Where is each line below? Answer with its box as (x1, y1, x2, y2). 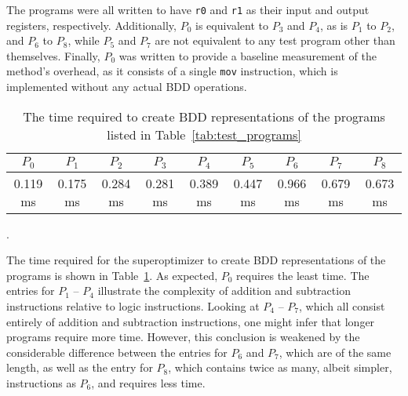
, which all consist (299, 298, 385, 314)
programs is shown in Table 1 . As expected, (6, 267, 218, 283)
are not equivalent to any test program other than (155, 32, 395, 49)
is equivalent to (195, 16, 269, 33)
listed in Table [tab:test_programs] (107, 125, 301, 144)
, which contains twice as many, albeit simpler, (168, 359, 392, 376)
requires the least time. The (236, 267, 370, 283)
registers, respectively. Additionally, (6, 16, 177, 33)
